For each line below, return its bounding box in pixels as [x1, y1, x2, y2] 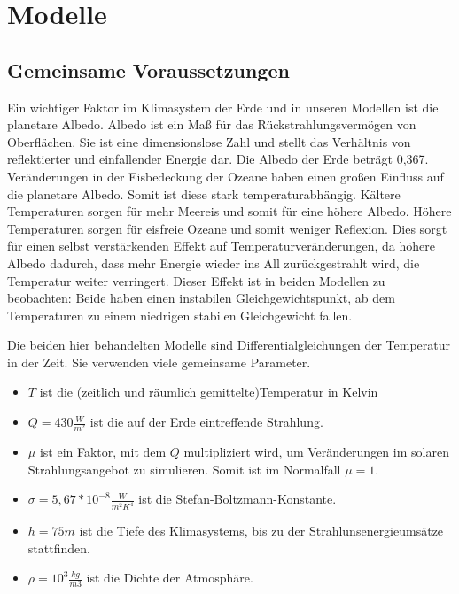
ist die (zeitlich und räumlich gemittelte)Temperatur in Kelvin [39, 382, 378, 401]
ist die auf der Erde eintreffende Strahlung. [89, 413, 323, 431]
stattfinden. [27, 538, 90, 557]
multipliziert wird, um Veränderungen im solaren [183, 443, 449, 461]
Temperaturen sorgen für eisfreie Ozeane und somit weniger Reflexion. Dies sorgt [7, 219, 447, 237]
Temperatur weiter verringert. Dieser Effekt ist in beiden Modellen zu [7, 271, 385, 289]
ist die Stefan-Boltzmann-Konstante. [138, 490, 337, 508]
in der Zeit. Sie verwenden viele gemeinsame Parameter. [7, 352, 311, 371]
